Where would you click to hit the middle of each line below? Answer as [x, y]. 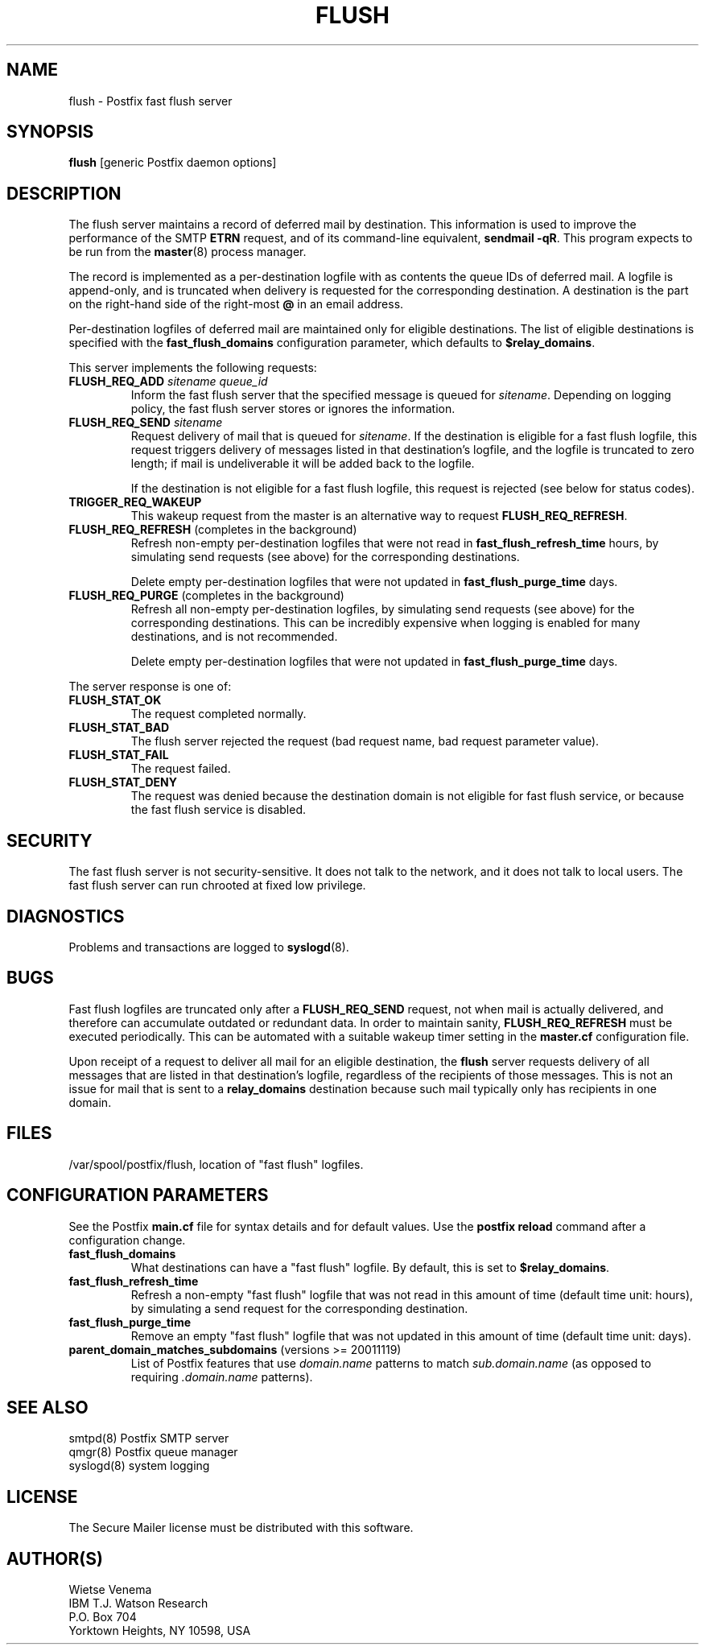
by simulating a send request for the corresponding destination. [299, 1308]
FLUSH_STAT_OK [115, 700]
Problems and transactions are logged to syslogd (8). [209, 947]
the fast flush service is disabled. [219, 810]
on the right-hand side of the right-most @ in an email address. [236, 304]
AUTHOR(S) [55, 1558]
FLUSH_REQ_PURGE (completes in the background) [206, 596]
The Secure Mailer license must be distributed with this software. [241, 1528]
